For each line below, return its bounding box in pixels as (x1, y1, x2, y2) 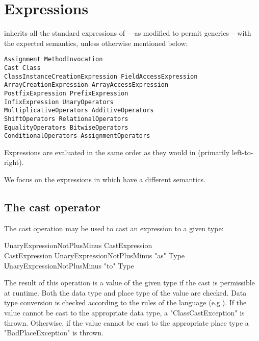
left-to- (231, 147, 253, 157)
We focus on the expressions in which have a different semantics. (4, 174, 205, 185)
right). (4, 157, 24, 167)
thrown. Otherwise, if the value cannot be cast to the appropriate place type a (4, 317, 249, 328)
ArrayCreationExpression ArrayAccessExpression (4, 81, 169, 89)
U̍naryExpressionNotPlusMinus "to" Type (4, 260, 134, 271)
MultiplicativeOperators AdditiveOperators (4, 107, 154, 114)
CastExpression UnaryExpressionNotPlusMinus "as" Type (4, 250, 185, 261)
